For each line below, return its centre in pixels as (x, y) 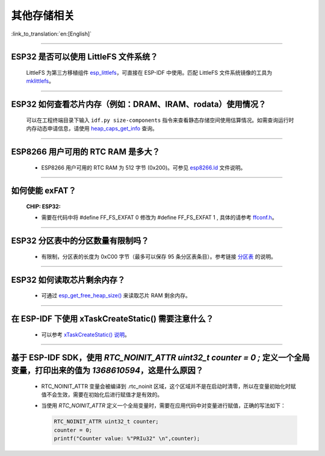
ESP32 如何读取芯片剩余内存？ (68, 280)
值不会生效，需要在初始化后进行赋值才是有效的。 (102, 394)
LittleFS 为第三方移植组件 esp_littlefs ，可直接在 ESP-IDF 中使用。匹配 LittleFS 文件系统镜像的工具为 (149, 72)
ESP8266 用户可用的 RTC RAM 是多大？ (85, 152)
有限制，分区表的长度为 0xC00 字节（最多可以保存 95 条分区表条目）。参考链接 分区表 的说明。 (159, 256)
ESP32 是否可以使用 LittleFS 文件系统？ (85, 57)
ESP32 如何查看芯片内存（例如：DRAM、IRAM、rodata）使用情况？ (139, 105)
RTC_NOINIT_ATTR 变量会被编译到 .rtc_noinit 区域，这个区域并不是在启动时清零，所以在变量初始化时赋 (169, 386)
